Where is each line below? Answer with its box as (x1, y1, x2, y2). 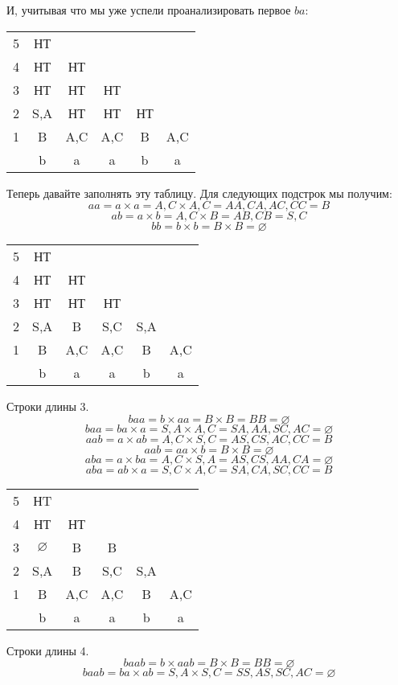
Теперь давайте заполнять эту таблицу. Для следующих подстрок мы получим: (6, 184, 392, 201)
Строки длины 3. (6, 398, 89, 415)
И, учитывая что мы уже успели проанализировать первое (6, 2, 291, 18)
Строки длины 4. (6, 642, 89, 658)
